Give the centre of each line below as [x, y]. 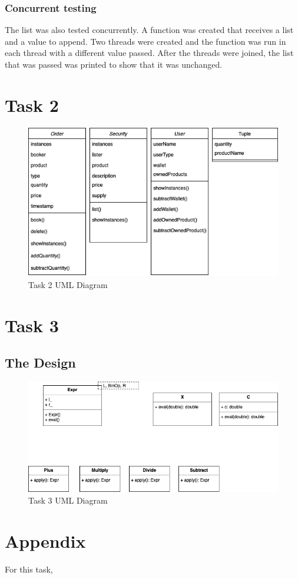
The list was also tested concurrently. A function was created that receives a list [149, 30]
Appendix [45, 540]
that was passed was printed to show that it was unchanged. [114, 64]
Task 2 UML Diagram [68, 284]
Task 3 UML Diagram [68, 500]
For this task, [29, 569]
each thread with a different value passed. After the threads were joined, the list [149, 53]
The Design [40, 363]
